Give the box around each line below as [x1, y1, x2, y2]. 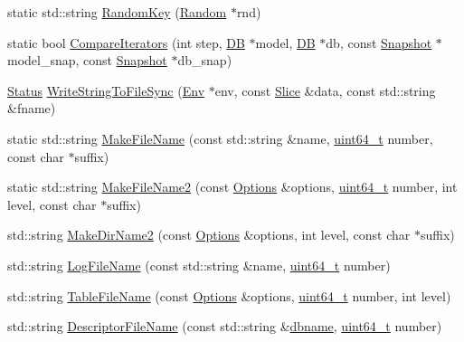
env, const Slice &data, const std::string [214, 81, 436, 100]
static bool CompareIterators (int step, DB [7, 33, 245, 52]
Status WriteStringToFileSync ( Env [7, 81, 205, 100]
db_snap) [177, 51, 232, 70]
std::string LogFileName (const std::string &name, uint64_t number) [7, 255, 391, 274]
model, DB [255, 33, 316, 52]
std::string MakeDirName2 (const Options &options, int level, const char [7, 225, 411, 244]
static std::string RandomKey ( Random [7, 3, 227, 21]
